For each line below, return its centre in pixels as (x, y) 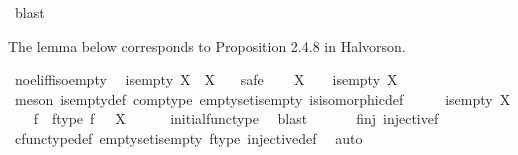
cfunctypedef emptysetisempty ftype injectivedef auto (188, 137)
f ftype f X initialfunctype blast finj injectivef (236, 118)
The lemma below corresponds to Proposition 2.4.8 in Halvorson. (207, 45)
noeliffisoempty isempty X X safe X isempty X (206, 79)
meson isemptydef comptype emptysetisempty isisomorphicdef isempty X (262, 98)
